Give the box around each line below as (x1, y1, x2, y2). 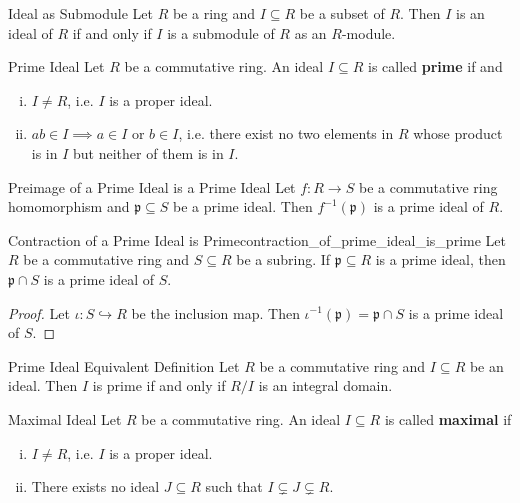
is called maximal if (384, 408, 512, 429)
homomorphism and (8, 196, 130, 217)
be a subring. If (236, 249, 331, 270)
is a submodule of (167, 22, 275, 43)
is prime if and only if (92, 375, 226, 396)
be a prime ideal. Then (173, 196, 313, 217)
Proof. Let (8, 302, 70, 323)
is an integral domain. (258, 375, 393, 396)
